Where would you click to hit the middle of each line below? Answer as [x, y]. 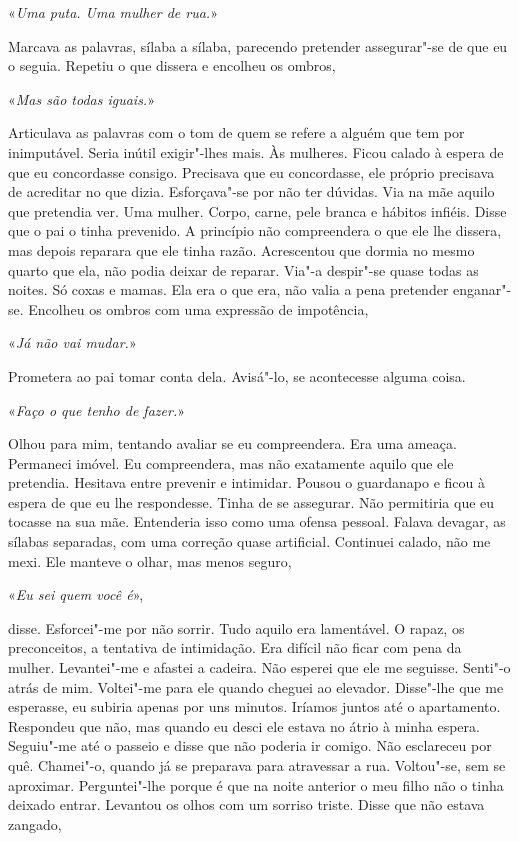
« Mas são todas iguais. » [81, 98]
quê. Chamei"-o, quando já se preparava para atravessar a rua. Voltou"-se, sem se [257, 765]
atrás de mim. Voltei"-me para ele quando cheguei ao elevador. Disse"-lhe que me [256, 686]
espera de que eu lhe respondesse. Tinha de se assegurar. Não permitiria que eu [251, 501]
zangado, [35, 823]
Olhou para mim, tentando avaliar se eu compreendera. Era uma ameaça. [232, 443]
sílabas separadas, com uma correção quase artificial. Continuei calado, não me [249, 541]
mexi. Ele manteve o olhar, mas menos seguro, [150, 560]
